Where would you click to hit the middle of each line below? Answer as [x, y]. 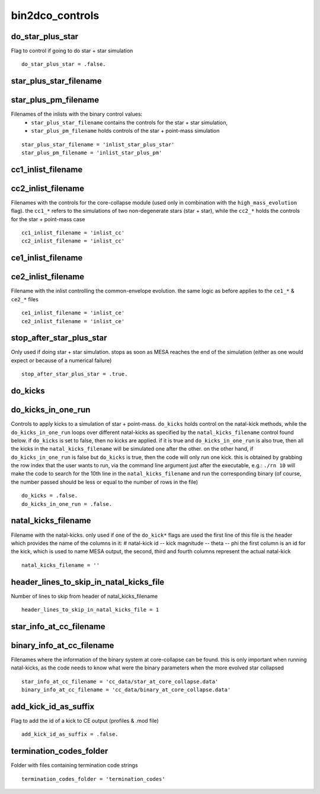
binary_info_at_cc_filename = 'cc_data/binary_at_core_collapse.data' [126, 690]
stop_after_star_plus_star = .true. [75, 374]
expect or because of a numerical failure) [61, 360]
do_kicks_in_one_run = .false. [67, 504]
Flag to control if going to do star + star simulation [72, 51]
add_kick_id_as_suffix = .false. [70, 734]
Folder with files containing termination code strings [75, 766]
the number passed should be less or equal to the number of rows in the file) [105, 482]
